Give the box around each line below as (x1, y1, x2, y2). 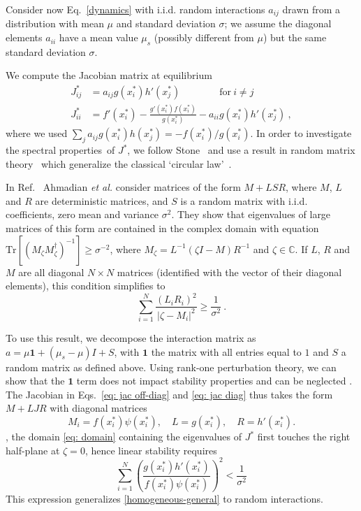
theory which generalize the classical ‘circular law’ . (6, 156, 232, 171)
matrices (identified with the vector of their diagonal (117, 264, 342, 279)
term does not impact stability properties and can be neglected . (76, 373, 353, 388)
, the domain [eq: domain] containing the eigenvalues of (6, 429, 242, 444)
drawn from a (282, 2, 341, 16)
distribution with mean (6, 16, 104, 31)
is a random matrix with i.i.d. (180, 193, 308, 208)
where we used (6, 126, 68, 141)
